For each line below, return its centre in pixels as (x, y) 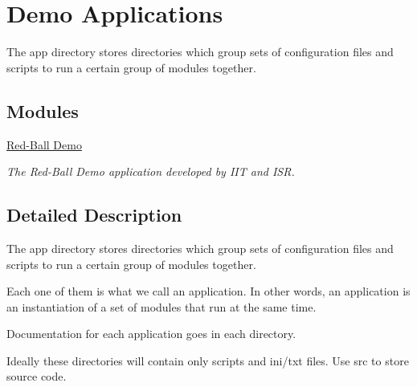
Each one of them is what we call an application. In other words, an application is (208, 291)
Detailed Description (94, 215)
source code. (37, 376)
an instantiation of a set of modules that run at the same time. (161, 306)
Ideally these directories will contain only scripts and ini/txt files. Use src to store (208, 360)
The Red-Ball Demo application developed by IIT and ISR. (151, 171)
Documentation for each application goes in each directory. (151, 334)
